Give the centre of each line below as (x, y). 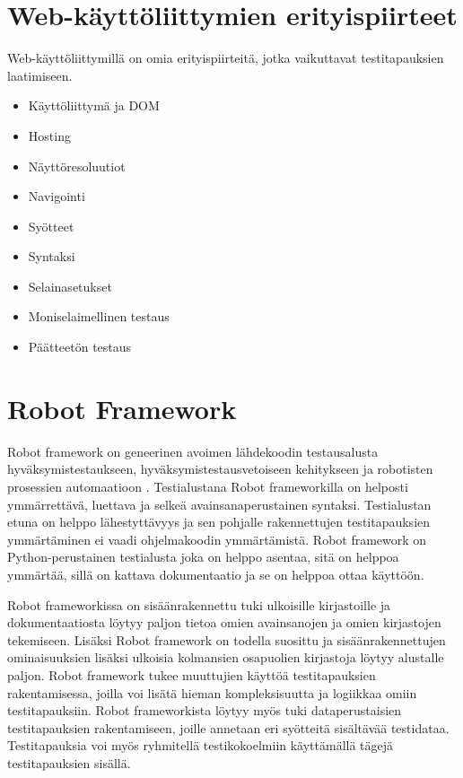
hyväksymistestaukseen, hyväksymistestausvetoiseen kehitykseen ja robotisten (220, 469)
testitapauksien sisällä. (69, 762)
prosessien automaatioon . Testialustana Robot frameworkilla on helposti (208, 486)
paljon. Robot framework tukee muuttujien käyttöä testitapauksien (192, 674)
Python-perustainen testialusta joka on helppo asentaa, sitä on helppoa (203, 557)
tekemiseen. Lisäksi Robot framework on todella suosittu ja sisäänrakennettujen (227, 639)
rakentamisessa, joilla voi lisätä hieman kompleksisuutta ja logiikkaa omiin (212, 692)
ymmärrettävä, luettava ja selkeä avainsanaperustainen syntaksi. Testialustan (219, 504)
